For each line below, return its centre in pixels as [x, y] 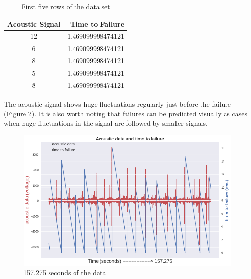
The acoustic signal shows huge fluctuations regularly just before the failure [118, 103]
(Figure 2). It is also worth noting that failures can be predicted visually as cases [125, 113]
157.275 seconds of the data [65, 272]
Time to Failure [97, 23]
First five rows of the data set [66, 6]
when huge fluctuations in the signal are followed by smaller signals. [106, 123]
